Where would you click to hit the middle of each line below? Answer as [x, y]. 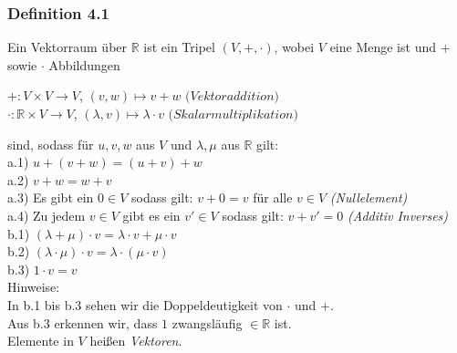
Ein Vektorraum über [68, 47]
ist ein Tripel [179, 47]
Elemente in [41, 341]
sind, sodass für [51, 144]
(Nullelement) [369, 197]
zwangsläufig [207, 322]
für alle [273, 197]
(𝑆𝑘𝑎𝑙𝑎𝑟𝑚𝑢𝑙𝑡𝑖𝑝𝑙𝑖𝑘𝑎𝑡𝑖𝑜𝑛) [233, 115]
